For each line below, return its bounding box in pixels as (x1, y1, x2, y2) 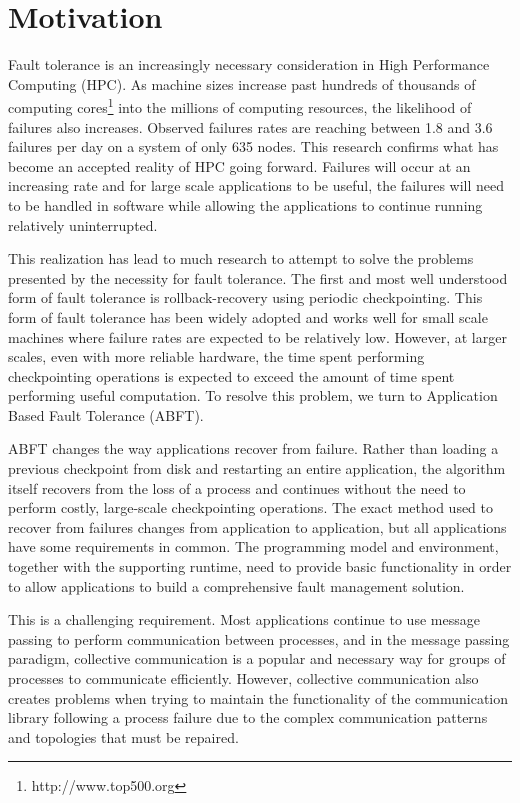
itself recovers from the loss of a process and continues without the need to (8, 477, 466, 498)
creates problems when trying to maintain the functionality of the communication (8, 687, 509, 708)
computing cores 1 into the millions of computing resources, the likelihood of (8, 94, 472, 117)
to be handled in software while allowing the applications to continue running (8, 194, 483, 215)
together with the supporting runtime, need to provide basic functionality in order (8, 556, 512, 577)
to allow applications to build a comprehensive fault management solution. (8, 575, 465, 596)
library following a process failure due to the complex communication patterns (8, 707, 488, 728)
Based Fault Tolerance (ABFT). (8, 404, 204, 425)
